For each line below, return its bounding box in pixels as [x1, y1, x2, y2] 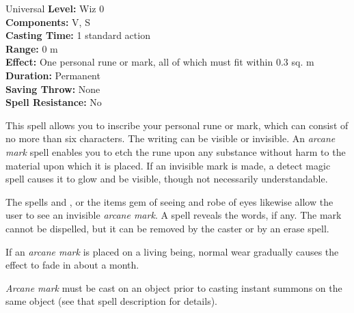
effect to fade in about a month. [5, 258, 139, 272]
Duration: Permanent [5, 68, 100, 82]
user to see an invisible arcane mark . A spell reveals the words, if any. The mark [5, 208, 342, 222]
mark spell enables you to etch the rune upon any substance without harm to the [5, 144, 346, 159]
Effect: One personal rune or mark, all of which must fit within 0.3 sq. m [5, 55, 314, 69]
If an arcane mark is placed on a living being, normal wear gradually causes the [5, 244, 339, 258]
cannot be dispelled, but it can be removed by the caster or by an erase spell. [5, 221, 329, 235]
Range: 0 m [5, 41, 58, 55]
